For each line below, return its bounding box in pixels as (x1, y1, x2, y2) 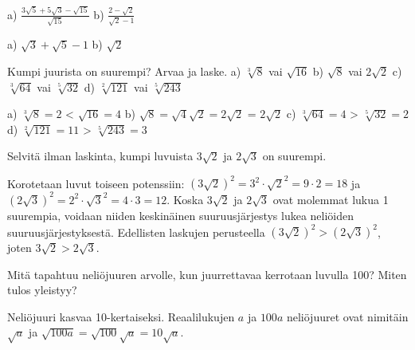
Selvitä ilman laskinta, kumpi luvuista (7, 147, 194, 164)
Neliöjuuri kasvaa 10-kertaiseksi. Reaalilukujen (7, 308, 235, 324)
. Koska (166, 191, 204, 207)
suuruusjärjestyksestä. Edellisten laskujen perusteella (7, 223, 265, 240)
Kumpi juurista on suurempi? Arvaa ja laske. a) (7, 63, 241, 79)
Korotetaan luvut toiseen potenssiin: (7, 175, 185, 191)
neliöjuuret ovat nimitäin (286, 308, 409, 324)
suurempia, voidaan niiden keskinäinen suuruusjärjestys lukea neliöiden (7, 206, 354, 223)
